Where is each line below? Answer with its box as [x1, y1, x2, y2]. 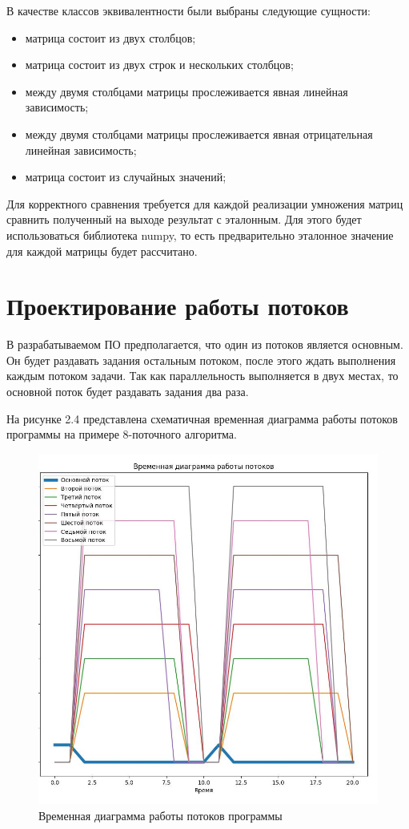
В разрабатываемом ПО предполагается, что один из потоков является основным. [6, 336, 403, 353]
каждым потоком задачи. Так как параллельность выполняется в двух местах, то [6, 367, 399, 384]
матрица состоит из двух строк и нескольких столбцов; [25, 56, 294, 73]
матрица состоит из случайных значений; [25, 168, 227, 185]
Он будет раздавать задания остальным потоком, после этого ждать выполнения [6, 351, 396, 368]
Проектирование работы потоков [6, 289, 349, 322]
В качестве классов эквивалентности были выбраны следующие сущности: [6, 2, 371, 18]
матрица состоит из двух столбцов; [25, 29, 196, 46]
